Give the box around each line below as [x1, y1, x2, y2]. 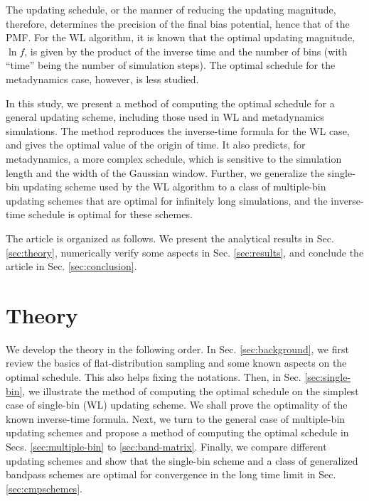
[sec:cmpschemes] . [6, 480, 82, 495]
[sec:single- [304, 370, 351, 384]
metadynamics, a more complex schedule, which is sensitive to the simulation [6, 151, 342, 166]
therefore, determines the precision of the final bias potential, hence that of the [6, 16, 350, 31]
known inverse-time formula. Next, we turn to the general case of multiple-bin [6, 411, 346, 426]
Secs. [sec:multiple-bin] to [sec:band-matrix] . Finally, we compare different [6, 438, 327, 453]
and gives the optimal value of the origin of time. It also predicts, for [6, 137, 306, 152]
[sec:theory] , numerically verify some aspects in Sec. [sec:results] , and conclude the [6, 244, 364, 259]
